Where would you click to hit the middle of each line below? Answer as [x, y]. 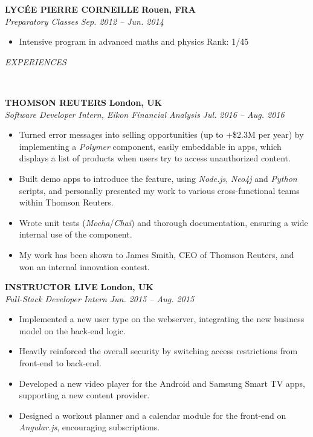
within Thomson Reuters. [66, 202]
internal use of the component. [76, 234]
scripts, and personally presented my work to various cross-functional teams [159, 190]
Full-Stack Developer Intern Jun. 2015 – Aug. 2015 [100, 298]
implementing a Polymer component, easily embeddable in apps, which [150, 146]
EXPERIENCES [36, 61]
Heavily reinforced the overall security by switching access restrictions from [158, 351]
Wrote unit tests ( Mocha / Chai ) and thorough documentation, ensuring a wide [163, 222]
